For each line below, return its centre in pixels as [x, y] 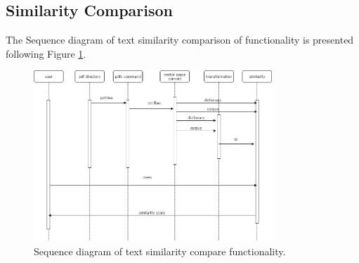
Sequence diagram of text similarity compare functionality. [160, 251]
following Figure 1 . [46, 53]
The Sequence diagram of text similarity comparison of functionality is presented [180, 40]
